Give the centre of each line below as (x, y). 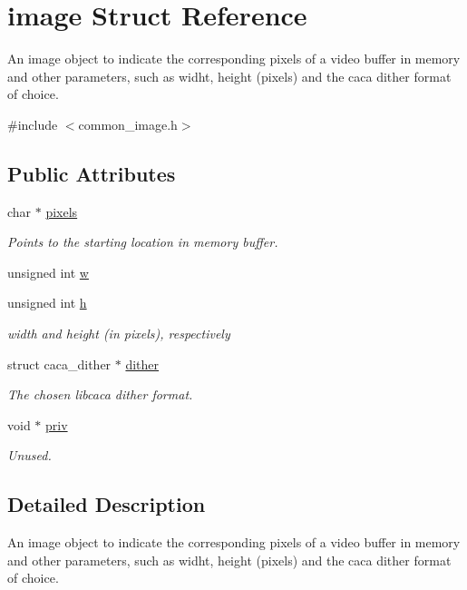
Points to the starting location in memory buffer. (143, 242)
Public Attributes (92, 173)
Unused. (29, 455)
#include (33, 124)
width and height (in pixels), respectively (119, 334)
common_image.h (128, 124)
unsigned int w (48, 272)
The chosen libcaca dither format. (100, 394)
